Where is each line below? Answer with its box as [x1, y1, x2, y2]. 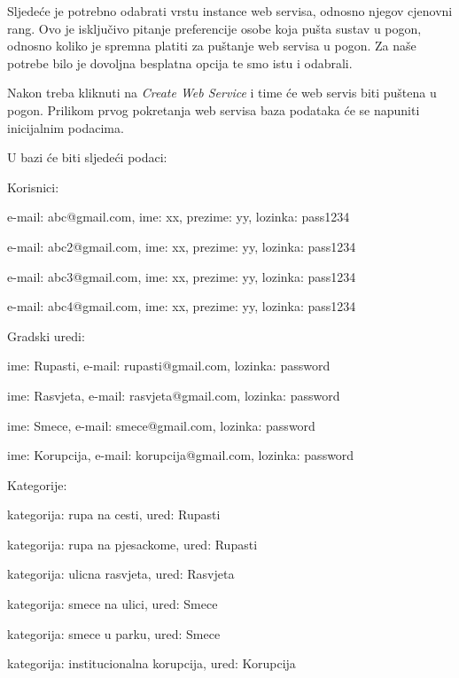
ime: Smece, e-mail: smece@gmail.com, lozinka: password [7, 416, 315, 434]
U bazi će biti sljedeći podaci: [7, 148, 167, 167]
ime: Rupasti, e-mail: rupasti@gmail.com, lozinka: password [7, 356, 331, 375]
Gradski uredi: [7, 326, 85, 345]
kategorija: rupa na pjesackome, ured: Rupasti [7, 534, 258, 553]
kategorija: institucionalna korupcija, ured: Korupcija [7, 654, 296, 673]
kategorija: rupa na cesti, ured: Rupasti [7, 505, 221, 524]
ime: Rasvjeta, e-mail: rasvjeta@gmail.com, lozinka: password [7, 386, 340, 404]
